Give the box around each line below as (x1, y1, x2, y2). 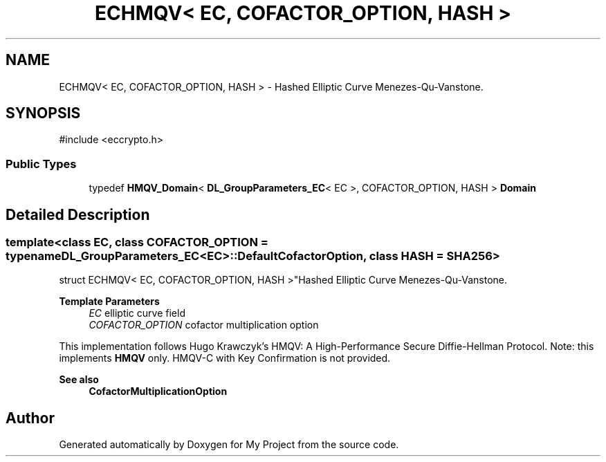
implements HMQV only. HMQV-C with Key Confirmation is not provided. (59, 352, 391, 364)
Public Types (6, 156, 77, 171)
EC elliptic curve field (89, 307, 185, 320)
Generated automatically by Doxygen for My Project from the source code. (59, 438, 399, 451)
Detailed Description (6, 205, 150, 223)
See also (59, 373, 99, 386)
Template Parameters (59, 295, 160, 308)
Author (6, 409, 55, 427)
